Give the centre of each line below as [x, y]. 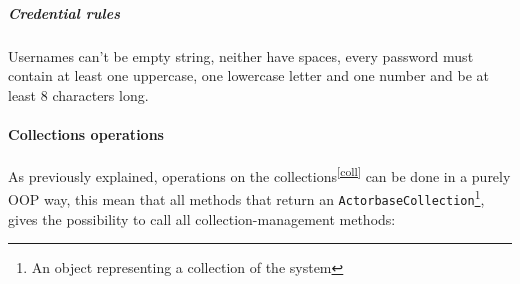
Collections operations [86, 133]
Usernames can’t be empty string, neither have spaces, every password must [241, 55]
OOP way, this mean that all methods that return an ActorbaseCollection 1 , [246, 198]
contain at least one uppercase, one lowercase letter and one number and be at [249, 75]
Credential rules [64, 12]
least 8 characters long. [78, 94]
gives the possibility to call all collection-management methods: [202, 218]
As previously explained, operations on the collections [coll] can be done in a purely [259, 174]
